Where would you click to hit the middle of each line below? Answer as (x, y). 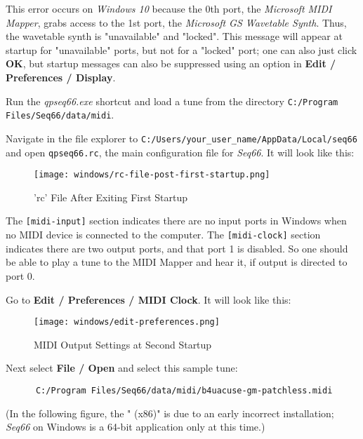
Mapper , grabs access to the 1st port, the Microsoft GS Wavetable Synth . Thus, (176, 22)
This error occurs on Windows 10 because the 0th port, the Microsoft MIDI (169, 8)
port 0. (20, 275)
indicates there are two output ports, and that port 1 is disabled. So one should (177, 248)
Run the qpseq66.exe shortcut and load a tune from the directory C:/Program (172, 101)
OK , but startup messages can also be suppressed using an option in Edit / (171, 63)
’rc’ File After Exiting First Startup (111, 197)
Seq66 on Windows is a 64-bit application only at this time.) (136, 427)
